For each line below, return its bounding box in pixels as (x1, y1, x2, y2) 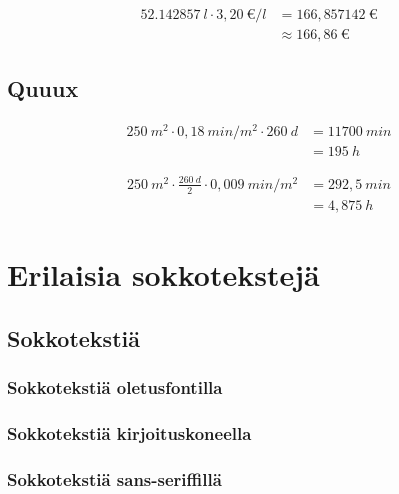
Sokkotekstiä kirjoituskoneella (7, 420, 252, 445)
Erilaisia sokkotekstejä (7, 254, 320, 294)
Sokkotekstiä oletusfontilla (7, 374, 223, 399)
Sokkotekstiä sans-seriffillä (7, 466, 222, 491)
